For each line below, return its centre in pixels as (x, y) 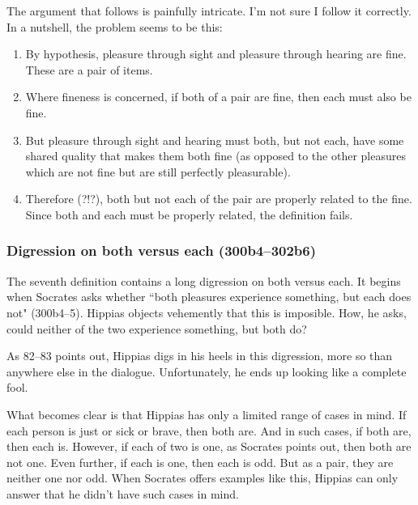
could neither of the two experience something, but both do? (157, 328)
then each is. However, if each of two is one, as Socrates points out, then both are (209, 446)
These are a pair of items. (89, 69)
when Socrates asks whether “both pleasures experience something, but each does (209, 297)
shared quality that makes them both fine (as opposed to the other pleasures (215, 156)
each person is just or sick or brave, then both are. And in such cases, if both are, (209, 430)
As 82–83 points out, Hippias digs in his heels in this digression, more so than (200, 356)
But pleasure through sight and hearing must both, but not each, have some (215, 140)
